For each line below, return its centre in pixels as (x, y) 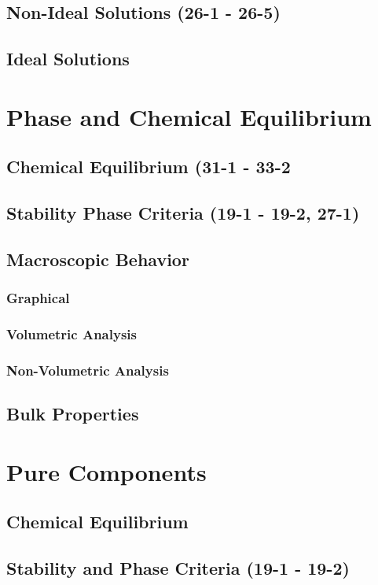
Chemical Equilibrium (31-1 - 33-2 (149, 167)
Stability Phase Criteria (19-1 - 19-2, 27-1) (183, 213)
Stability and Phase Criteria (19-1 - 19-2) (178, 568)
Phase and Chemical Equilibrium (189, 116)
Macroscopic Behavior (98, 259)
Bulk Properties (73, 414)
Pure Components (106, 471)
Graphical (38, 298)
